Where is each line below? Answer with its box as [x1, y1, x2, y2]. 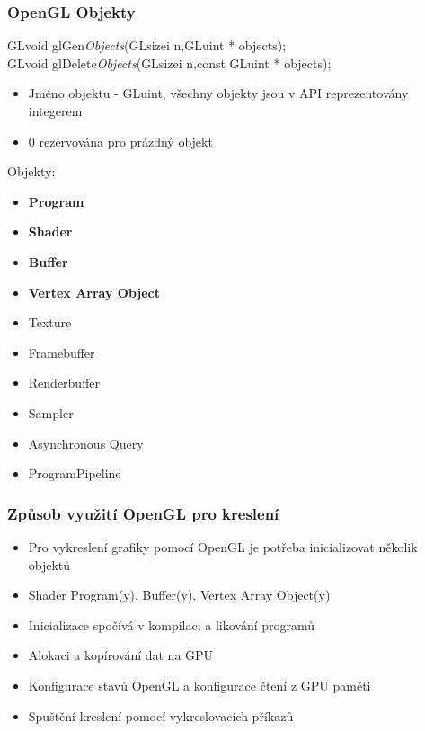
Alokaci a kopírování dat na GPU [28, 646, 214, 664]
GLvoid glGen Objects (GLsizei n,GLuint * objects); [7, 36, 287, 55]
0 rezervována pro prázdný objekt [28, 131, 213, 150]
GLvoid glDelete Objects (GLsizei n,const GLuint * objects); [7, 53, 332, 72]
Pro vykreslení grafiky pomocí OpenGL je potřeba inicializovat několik [28, 537, 418, 556]
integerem [28, 102, 83, 120]
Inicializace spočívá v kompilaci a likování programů [28, 615, 315, 634]
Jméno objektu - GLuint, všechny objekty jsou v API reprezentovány [28, 84, 409, 103]
